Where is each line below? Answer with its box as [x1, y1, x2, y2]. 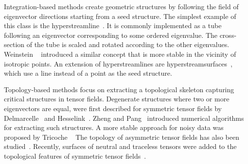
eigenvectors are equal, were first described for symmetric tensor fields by [4, 103, 222, 113]
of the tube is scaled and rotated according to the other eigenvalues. [26, 39, 230, 49]
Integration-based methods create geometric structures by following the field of [4, 1, 239, 11]
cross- [219, 30, 237, 40]
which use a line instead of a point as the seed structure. [4, 68, 172, 78]
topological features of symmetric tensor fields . [4, 150, 146, 161]
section [4, 39, 25, 49]
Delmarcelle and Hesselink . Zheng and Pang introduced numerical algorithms [4, 113, 244, 123]
